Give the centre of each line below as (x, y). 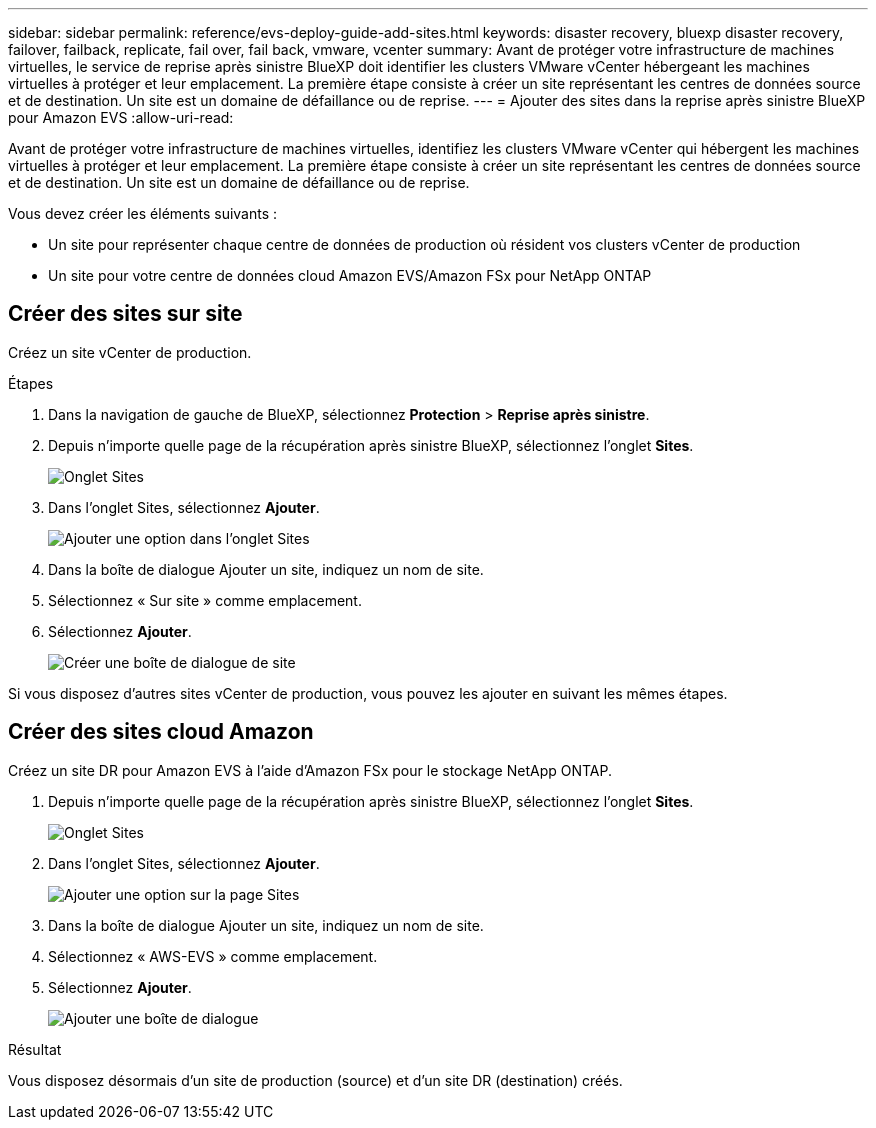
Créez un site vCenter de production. (130, 352)
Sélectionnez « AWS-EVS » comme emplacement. (213, 956)
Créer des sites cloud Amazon (161, 732)
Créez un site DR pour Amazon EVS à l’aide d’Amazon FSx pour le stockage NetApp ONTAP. (310, 770)
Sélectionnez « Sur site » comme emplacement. (205, 600)
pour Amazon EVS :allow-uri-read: (121, 117)
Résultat (35, 1049)
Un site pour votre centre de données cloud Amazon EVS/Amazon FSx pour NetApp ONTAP (350, 275)
